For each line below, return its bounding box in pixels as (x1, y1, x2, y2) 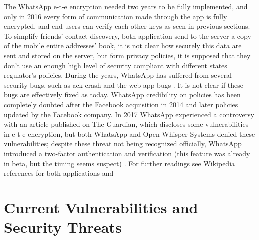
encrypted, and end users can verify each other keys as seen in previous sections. (4, 21, 250, 31)
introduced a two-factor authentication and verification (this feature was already (4, 148, 250, 158)
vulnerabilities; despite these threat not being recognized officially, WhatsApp (4, 138, 242, 149)
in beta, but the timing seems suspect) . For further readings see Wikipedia (4, 158, 235, 168)
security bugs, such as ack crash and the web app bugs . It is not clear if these (4, 79, 244, 90)
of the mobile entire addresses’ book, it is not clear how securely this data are (4, 40, 242, 51)
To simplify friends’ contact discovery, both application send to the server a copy (4, 30, 251, 41)
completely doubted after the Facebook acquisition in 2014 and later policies (4, 99, 238, 109)
